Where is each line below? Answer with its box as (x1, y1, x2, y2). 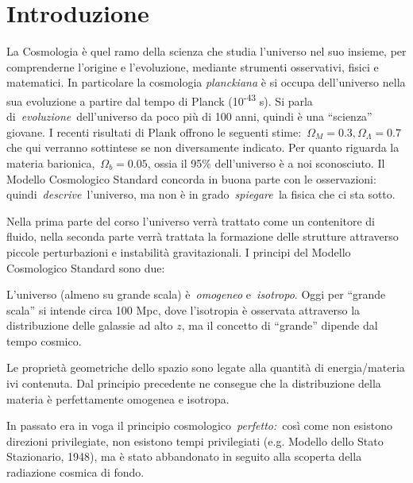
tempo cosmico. (6, 332, 82, 349)
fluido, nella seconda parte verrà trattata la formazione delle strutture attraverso (6, 228, 399, 245)
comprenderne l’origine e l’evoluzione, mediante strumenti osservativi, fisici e (6, 58, 379, 75)
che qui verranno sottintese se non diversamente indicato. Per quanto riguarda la (6, 139, 399, 156)
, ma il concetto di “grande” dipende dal (181, 317, 378, 334)
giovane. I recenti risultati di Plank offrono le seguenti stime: (6, 123, 302, 140)
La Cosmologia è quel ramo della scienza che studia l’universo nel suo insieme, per (6, 43, 407, 60)
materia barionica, (6, 154, 95, 171)
